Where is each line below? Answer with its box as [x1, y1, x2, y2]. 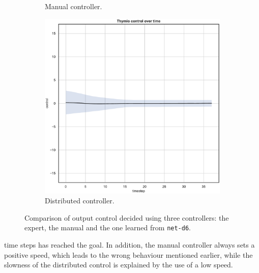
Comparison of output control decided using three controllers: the [24, 212, 229, 223]
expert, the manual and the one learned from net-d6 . [24, 222, 191, 233]
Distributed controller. [45, 195, 114, 206]
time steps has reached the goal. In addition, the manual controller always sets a [4, 239, 255, 250]
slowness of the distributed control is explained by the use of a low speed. [4, 259, 233, 270]
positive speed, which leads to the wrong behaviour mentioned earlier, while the [4, 249, 253, 260]
